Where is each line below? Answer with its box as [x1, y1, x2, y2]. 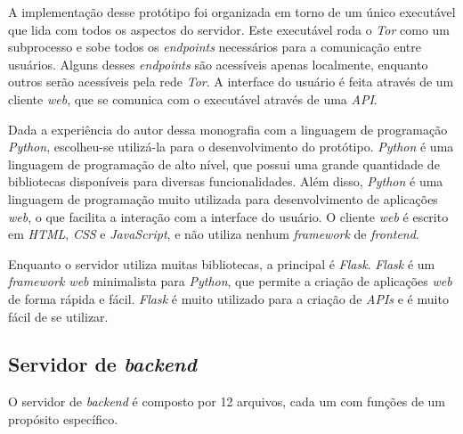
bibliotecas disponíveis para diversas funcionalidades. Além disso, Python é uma [8, 172, 443, 191]
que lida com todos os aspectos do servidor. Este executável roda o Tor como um [8, 20, 451, 38]
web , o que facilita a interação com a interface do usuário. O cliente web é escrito [8, 207, 449, 225]
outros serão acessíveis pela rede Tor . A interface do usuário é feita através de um [8, 72, 454, 91]
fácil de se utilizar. [8, 307, 109, 325]
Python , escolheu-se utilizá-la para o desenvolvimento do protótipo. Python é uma [8, 137, 454, 156]
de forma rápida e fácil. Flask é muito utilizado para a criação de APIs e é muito [8, 289, 449, 307]
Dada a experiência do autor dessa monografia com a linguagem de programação [8, 119, 448, 138]
